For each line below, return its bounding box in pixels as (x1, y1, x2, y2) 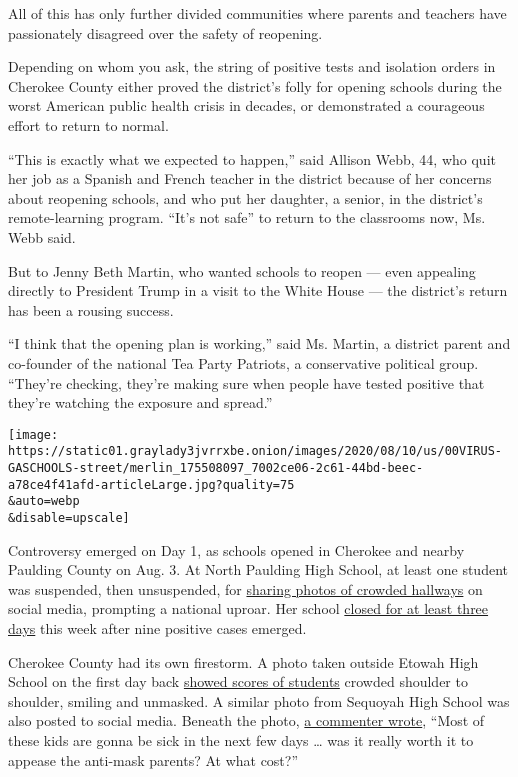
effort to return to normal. (8, 114, 169, 135)
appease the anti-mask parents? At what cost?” (8, 749, 299, 770)
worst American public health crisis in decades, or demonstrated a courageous (8, 95, 485, 116)
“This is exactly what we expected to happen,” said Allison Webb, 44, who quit (8, 148, 496, 169)
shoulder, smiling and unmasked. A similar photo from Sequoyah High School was (8, 690, 510, 711)
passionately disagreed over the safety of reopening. (8, 22, 323, 43)
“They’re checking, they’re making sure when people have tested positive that (8, 372, 485, 393)
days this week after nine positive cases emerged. (8, 618, 307, 638)
